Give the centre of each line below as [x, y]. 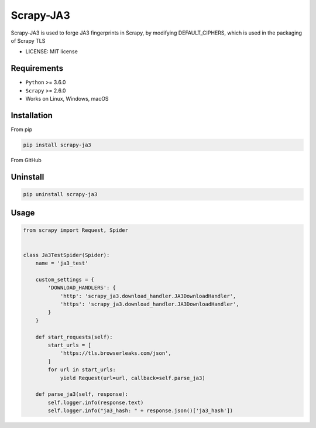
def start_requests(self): [74, 337]
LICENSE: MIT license [52, 52]
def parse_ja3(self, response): [82, 394]
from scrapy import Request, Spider [76, 230]
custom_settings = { [65, 279]
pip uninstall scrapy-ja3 [60, 194]
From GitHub [26, 160]
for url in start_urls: [82, 370]
